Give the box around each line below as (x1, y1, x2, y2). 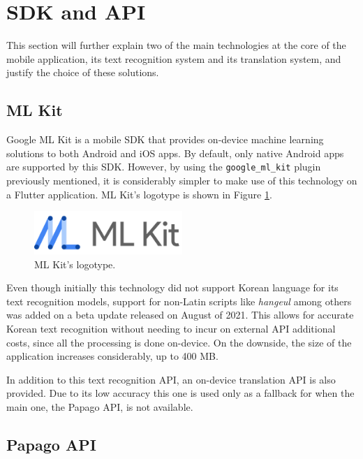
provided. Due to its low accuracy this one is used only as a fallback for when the (6, 386, 355, 400)
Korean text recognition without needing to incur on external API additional (6, 321, 336, 335)
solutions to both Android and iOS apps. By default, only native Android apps (6, 145, 344, 160)
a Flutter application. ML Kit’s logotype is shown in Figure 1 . (6, 187, 272, 201)
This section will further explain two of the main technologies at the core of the (6, 38, 346, 52)
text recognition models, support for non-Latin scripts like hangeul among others (6, 293, 352, 308)
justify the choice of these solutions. (6, 65, 159, 80)
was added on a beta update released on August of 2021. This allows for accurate (6, 307, 354, 322)
